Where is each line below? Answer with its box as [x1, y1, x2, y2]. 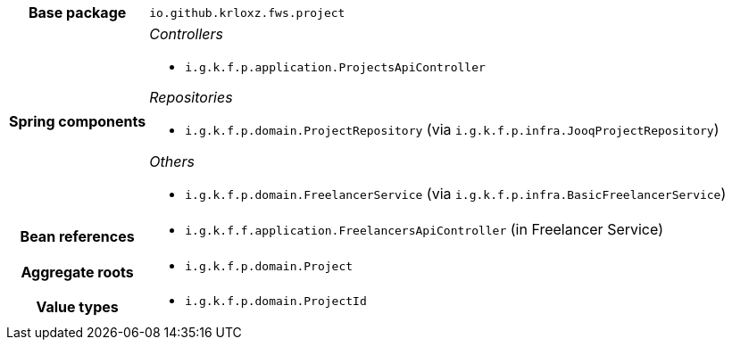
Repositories [149, 88, 233, 106]
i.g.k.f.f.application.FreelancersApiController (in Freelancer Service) [185, 220, 663, 238]
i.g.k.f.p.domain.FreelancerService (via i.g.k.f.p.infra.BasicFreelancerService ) [185, 185, 727, 202]
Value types [36, 297, 119, 316]
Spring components [9, 112, 146, 130]
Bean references [20, 227, 135, 245]
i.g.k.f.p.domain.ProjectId [185, 294, 367, 308]
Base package [28, 4, 127, 21]
